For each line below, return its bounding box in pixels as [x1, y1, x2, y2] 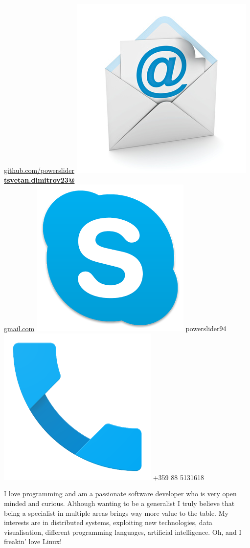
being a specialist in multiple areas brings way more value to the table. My [4, 507, 228, 518]
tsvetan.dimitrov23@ [4, 174, 75, 185]
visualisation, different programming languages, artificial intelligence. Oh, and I [4, 527, 242, 537]
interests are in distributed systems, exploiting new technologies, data [4, 517, 213, 527]
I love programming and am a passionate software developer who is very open [4, 488, 237, 499]
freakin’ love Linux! [4, 536, 62, 547]
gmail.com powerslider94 [4, 323, 227, 334]
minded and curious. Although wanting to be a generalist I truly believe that [4, 498, 235, 508]
